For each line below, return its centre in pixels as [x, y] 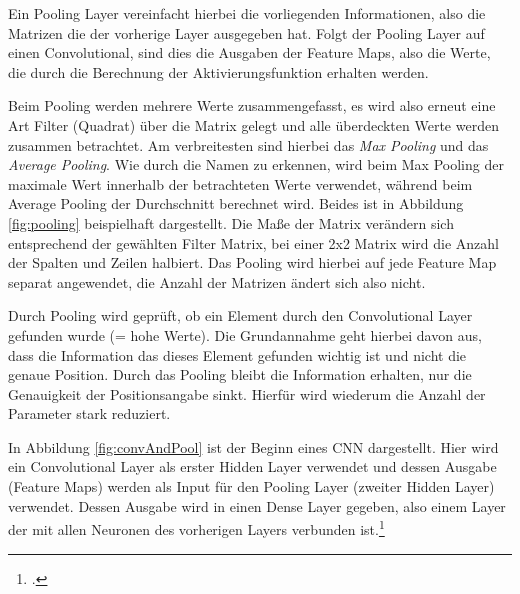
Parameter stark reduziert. [89, 413]
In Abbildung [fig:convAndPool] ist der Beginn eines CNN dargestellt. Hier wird [253, 446]
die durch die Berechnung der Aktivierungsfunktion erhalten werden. [218, 71]
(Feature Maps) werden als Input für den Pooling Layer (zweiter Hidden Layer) [251, 486]
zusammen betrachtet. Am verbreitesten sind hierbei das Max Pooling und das [248, 144]
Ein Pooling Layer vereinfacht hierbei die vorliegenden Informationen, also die [247, 13]
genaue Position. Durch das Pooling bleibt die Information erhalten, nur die [240, 374]
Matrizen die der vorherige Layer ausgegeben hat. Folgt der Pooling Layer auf [246, 32]
